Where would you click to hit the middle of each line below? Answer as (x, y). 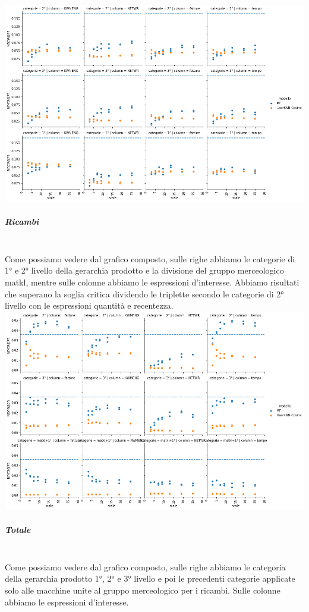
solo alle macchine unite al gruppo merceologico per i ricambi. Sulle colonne (143, 590)
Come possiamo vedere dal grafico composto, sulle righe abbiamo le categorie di (150, 258)
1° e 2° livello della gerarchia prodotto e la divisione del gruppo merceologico (144, 270)
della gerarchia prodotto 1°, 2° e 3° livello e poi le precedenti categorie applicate (150, 578)
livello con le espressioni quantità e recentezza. (89, 305)
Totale (18, 530)
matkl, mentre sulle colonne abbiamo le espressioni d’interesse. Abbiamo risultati (152, 282)
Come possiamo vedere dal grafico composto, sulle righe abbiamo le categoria (145, 567)
